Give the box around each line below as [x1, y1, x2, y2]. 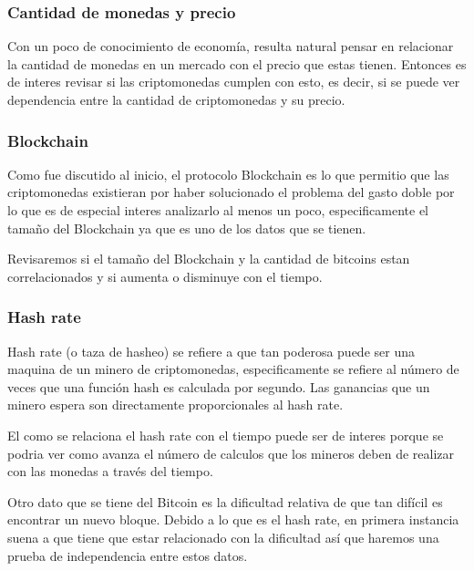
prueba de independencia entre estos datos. [7, 545, 248, 565]
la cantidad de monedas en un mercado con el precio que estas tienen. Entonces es [7, 54, 467, 73]
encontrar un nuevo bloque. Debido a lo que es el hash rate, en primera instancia [7, 510, 459, 529]
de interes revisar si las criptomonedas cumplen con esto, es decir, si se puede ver [7, 72, 460, 91]
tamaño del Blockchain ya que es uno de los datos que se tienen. [7, 218, 366, 237]
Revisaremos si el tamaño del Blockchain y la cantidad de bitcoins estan [7, 249, 410, 268]
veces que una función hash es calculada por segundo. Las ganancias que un [7, 377, 430, 396]
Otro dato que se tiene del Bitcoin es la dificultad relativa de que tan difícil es [7, 492, 443, 511]
